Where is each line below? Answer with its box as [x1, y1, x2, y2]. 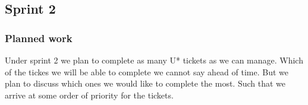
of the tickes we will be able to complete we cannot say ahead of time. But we [5, 65, 289, 78]
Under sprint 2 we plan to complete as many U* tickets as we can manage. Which [5, 54, 303, 66]
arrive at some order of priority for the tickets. [5, 88, 174, 101]
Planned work [5, 30, 73, 45]
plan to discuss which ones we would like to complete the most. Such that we [5, 77, 286, 90]
